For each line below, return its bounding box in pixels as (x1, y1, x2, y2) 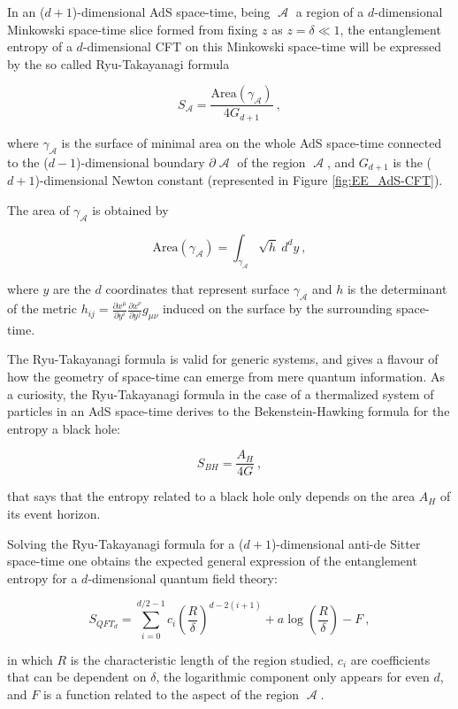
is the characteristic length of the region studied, (70, 650, 334, 668)
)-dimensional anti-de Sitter (271, 534, 421, 552)
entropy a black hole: (7, 419, 120, 437)
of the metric (7, 299, 77, 318)
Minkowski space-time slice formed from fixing (7, 19, 258, 38)
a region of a (295, 3, 364, 20)
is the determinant (347, 280, 447, 298)
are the (53, 280, 91, 298)
